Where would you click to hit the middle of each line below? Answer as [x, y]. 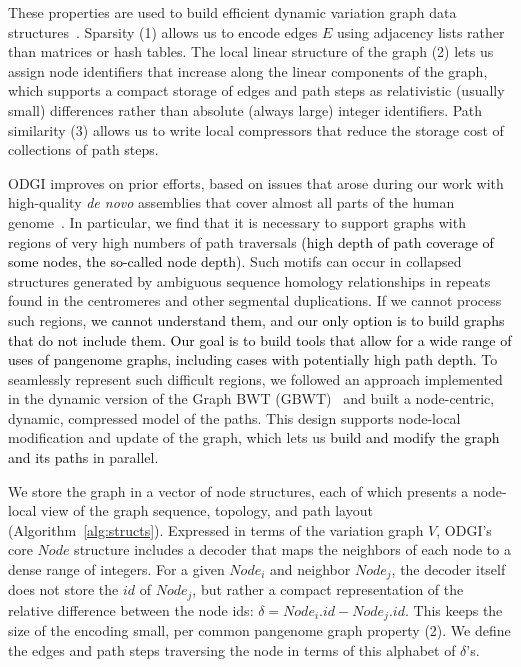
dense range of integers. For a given [116, 569]
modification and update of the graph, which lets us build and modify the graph [254, 437]
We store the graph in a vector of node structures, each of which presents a [238, 490]
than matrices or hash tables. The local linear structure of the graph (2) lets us [251, 51]
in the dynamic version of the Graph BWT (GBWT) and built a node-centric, [251, 398]
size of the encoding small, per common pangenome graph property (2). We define [259, 630]
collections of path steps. [83, 149]
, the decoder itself [448, 569]
